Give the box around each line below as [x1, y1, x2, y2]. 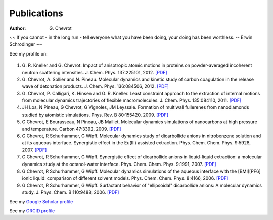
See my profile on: [9, 50, 48, 57]
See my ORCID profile [9, 207, 55, 214]
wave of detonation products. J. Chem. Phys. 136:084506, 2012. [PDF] [22, 83, 169, 89]
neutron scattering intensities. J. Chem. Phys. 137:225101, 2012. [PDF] [22, 69, 168, 75]
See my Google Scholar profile [9, 198, 73, 204]
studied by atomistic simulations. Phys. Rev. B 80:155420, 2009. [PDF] [22, 112, 169, 118]
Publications [9, 8, 63, 19]
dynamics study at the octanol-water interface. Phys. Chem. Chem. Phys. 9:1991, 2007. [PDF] [22, 161, 217, 167]
